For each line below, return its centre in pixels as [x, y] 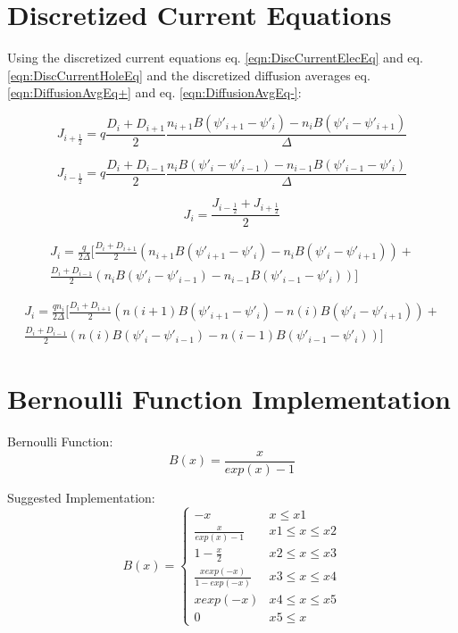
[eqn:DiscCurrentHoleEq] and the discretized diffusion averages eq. [189, 75]
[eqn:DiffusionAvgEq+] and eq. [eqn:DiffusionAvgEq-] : [154, 92]
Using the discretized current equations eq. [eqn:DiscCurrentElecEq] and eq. [215, 58]
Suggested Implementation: [81, 497]
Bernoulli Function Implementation [229, 399]
